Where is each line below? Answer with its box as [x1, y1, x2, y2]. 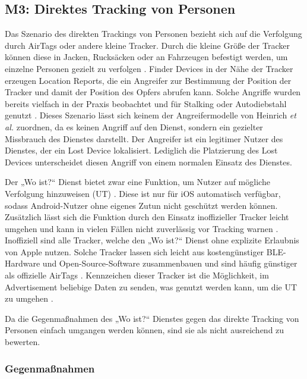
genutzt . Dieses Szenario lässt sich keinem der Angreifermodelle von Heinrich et [5, 109, 296, 121]
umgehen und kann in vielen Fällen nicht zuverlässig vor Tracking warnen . [5, 222, 278, 234]
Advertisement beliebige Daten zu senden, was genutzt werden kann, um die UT [5, 280, 297, 293]
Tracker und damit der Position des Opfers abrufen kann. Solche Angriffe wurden [5, 86, 301, 98]
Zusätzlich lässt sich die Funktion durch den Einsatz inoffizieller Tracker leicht [5, 211, 289, 223]
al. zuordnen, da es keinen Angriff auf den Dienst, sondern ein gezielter [5, 120, 263, 133]
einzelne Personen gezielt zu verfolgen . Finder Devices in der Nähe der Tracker [5, 62, 293, 74]
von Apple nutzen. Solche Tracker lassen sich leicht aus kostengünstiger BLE [5, 245, 283, 258]
